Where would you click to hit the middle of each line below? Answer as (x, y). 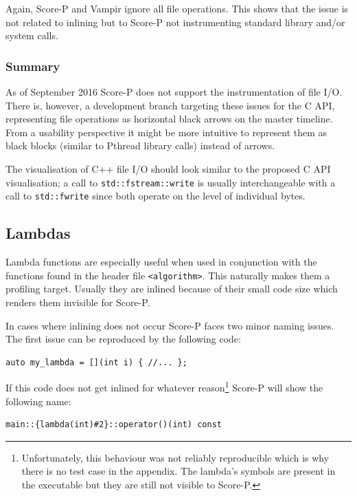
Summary (33, 66)
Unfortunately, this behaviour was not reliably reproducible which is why (175, 457)
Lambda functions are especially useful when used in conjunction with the (161, 262)
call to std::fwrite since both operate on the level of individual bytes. (156, 196)
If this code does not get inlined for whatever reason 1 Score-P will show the (164, 386)
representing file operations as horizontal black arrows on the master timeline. (169, 119)
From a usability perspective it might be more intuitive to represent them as (166, 132)
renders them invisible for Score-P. (78, 302)
